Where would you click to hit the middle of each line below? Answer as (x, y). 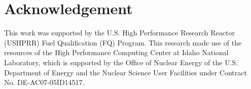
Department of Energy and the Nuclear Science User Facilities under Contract (126, 72)
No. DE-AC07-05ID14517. (44, 82)
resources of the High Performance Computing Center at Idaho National (116, 52)
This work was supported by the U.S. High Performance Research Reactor (119, 33)
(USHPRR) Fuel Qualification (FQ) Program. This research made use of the (123, 42)
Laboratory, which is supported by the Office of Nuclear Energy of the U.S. (121, 62)
